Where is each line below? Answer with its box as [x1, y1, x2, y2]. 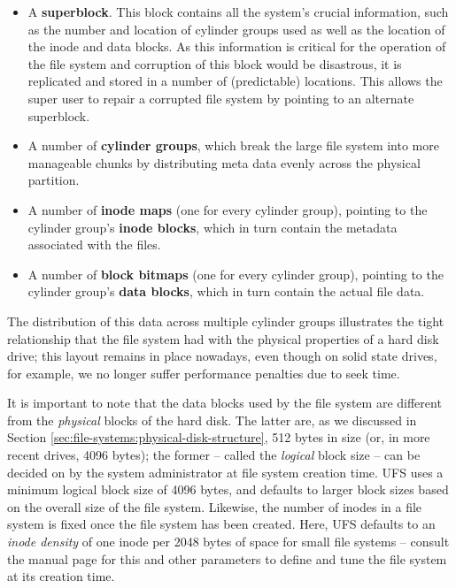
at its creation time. [7, 567, 115, 585]
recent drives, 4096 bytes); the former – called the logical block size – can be [7, 446, 421, 464]
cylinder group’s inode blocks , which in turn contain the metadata [27, 218, 398, 236]
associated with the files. [27, 235, 161, 254]
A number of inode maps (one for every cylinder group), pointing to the [27, 200, 428, 218]
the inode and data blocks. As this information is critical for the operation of [27, 37, 446, 56]
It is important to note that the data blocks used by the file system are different [7, 393, 442, 412]
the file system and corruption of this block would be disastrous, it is [27, 54, 402, 73]
